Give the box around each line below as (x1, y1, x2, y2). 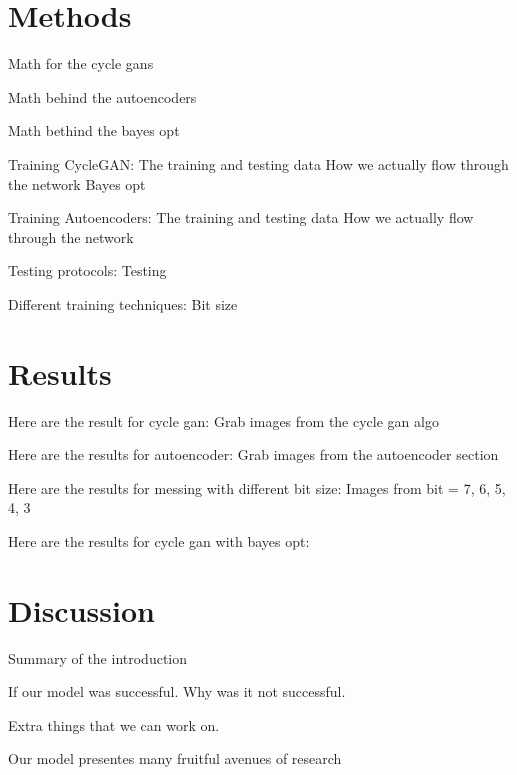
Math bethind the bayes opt (8, 120, 180, 141)
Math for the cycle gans (8, 53, 154, 74)
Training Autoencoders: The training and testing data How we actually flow (8, 207, 474, 228)
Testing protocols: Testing (8, 260, 167, 281)
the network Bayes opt (8, 173, 146, 194)
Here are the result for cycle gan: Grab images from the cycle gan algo (8, 410, 439, 431)
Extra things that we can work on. (8, 714, 220, 735)
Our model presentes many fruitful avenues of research (8, 748, 342, 769)
